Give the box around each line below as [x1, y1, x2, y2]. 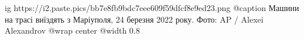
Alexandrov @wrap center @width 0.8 [5, 24, 140, 37]
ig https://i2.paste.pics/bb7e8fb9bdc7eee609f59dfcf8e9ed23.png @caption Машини [5, 2, 299, 13]
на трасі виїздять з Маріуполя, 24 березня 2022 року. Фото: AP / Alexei [5, 13, 264, 25]
